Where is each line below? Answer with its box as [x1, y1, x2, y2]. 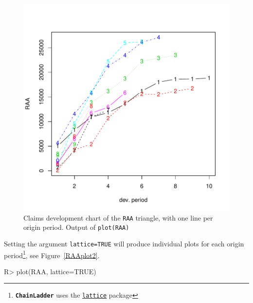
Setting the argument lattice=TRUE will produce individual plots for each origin [4, 238, 244, 248]
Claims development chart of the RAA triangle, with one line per [23, 212, 213, 222]
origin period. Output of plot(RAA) [23, 222, 129, 232]
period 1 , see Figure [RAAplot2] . [4, 248, 100, 260]
